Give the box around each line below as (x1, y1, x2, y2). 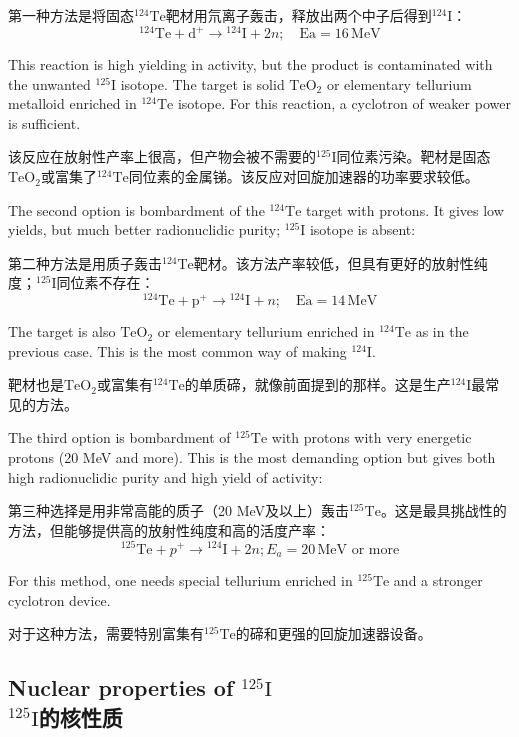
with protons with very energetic (271, 427, 472, 448)
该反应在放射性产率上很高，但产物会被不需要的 (8, 146, 316, 167)
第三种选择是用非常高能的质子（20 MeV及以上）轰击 (8, 500, 350, 521)
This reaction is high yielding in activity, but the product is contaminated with (8, 54, 493, 75)
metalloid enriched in (8, 93, 137, 114)
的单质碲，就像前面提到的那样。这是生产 (184, 374, 451, 395)
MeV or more (317, 542, 400, 557)
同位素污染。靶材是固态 (336, 146, 491, 167)
